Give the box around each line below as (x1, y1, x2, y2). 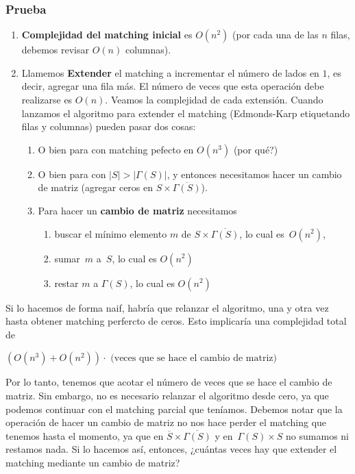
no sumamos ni (286, 428, 349, 442)
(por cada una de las (232, 27, 319, 42)
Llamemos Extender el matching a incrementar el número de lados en (21, 65, 319, 79)
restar (54, 275, 79, 290)
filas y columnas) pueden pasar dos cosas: (21, 119, 196, 134)
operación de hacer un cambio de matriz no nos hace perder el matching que (5, 415, 327, 429)
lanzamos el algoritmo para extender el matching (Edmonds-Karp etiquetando (21, 105, 350, 120)
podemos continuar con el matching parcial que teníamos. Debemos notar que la (5, 401, 343, 416)
